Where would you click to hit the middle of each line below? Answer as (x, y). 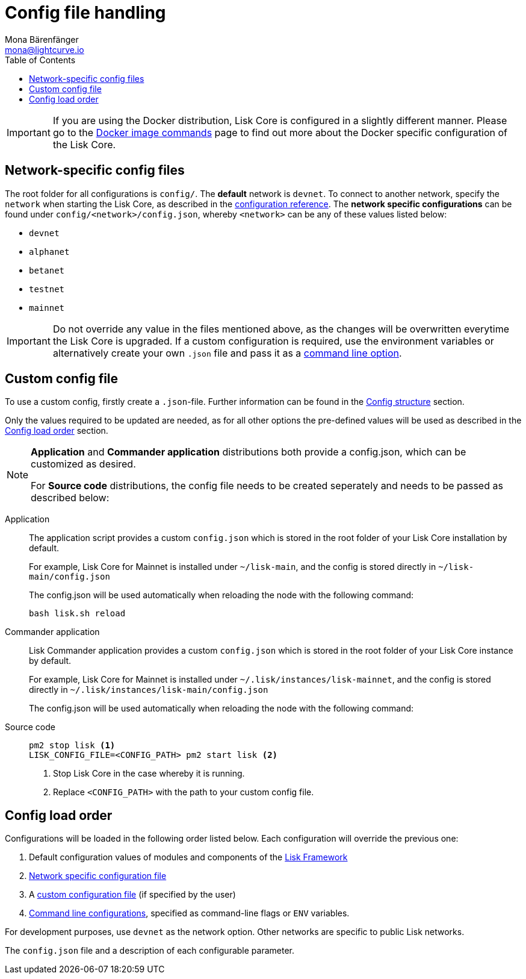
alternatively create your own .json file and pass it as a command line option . (227, 353)
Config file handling (85, 13)
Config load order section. (57, 431)
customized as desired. (83, 464)
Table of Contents (40, 60)
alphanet (49, 252)
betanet (47, 270)
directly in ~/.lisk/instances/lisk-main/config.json (149, 690)
